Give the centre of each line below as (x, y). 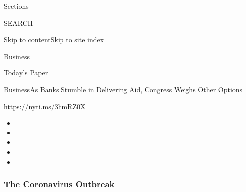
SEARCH (19, 23)
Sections (16, 6)
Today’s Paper (26, 73)
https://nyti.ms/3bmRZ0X (45, 106)
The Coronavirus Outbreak (59, 184)
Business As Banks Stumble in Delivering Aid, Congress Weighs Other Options (123, 89)
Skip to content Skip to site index (54, 39)
